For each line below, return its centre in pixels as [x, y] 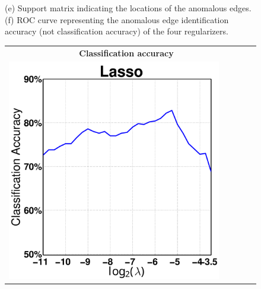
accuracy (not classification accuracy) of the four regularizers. [117, 31]
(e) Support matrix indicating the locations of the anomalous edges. [128, 8]
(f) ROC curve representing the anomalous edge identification [117, 19]
